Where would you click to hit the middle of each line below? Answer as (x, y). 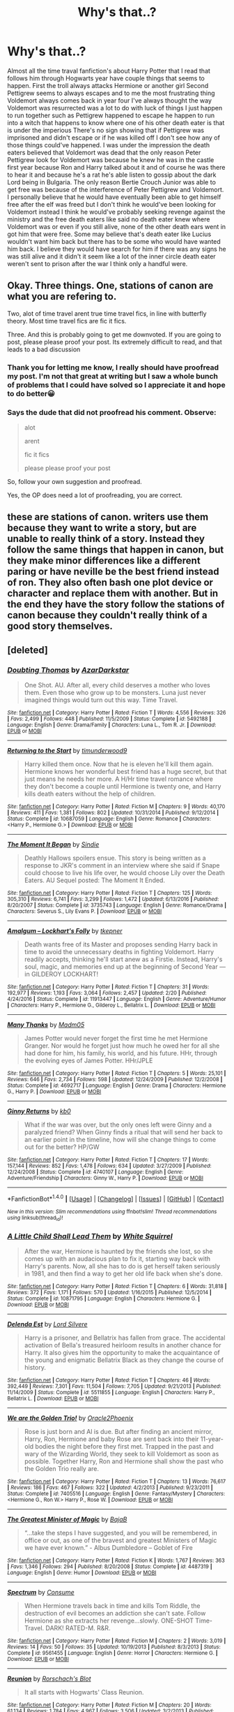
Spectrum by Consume (41, 1593)
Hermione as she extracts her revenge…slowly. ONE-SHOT (109, 1620)
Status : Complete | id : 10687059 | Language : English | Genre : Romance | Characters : (109, 819)
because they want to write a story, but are (102, 528)
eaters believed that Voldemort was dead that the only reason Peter (104, 152)
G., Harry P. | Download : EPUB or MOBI (54, 1092)
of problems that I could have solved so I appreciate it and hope (116, 385)
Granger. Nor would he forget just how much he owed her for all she (122, 1046)
